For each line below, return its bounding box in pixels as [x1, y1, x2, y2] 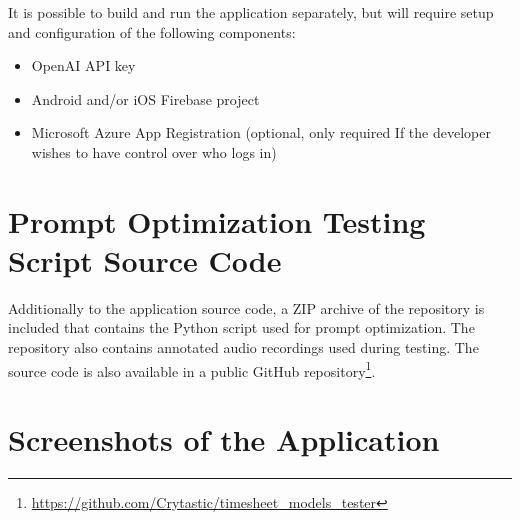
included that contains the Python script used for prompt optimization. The [8, 317, 475, 338]
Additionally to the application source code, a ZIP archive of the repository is [8, 297, 485, 318]
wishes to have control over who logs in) [31, 141, 277, 162]
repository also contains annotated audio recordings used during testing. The [8, 337, 479, 358]
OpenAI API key [31, 55, 136, 76]
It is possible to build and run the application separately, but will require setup [8, 2, 494, 22]
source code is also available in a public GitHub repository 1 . [8, 357, 376, 381]
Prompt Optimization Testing [8, 200, 426, 241]
